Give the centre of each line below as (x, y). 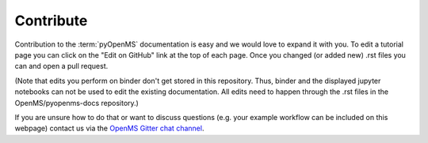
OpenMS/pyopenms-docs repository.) (76, 103)
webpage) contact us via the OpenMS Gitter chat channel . (109, 128)
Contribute (51, 21)
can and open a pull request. (61, 66)
